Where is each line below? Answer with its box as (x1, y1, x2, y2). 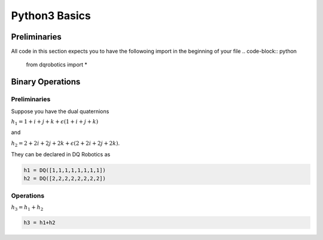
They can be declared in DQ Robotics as (11, 150, 111, 158)
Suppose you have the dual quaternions (11, 108, 109, 115)
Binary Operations (11, 77, 81, 87)
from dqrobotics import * (26, 61, 88, 68)
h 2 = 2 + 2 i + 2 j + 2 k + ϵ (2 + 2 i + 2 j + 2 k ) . (11, 139, 120, 148)
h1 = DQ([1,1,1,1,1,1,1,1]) (23, 166, 106, 174)
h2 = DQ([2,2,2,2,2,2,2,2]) (23, 175, 106, 182)
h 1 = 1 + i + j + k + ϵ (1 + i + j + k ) (11, 119, 99, 126)
